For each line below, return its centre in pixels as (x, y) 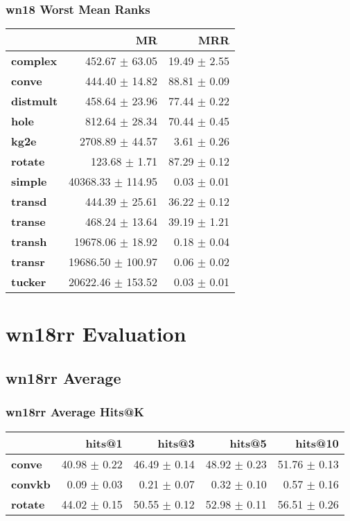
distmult (35, 101)
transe (28, 222)
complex (34, 61)
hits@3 (176, 443)
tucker (29, 282)
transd (29, 202)
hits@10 (317, 443)
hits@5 (248, 443)
